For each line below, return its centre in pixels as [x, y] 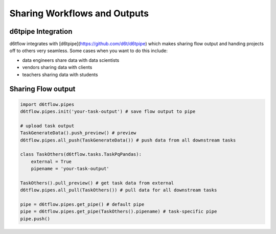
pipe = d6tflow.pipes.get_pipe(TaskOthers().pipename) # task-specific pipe [119, 212]
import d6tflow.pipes [47, 104]
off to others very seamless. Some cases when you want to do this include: [89, 51]
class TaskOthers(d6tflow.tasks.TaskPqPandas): [81, 154]
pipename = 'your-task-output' [70, 169]
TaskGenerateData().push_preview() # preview [78, 133]
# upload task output [47, 126]
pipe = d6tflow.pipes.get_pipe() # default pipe [82, 205]
